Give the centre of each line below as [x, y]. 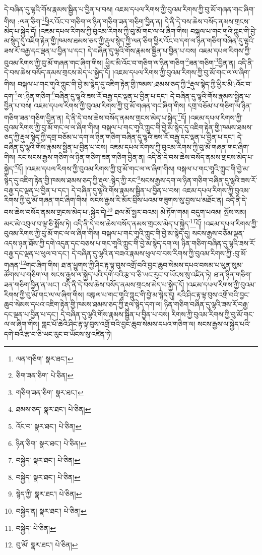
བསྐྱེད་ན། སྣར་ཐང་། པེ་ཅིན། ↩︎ [51, 510]
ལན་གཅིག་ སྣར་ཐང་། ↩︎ [45, 358]
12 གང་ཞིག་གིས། [40, 264]
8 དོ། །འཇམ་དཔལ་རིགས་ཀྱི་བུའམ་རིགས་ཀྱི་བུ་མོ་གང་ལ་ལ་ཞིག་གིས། [94, 168]
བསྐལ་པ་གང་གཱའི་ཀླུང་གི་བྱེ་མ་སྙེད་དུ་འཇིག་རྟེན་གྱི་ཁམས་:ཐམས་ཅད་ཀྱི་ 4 [104, 83]
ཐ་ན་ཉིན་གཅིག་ [233, 274]
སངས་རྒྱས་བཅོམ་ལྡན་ [218, 233]
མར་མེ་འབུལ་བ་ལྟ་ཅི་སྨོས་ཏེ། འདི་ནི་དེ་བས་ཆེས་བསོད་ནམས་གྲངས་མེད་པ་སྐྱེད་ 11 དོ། [103, 223]
